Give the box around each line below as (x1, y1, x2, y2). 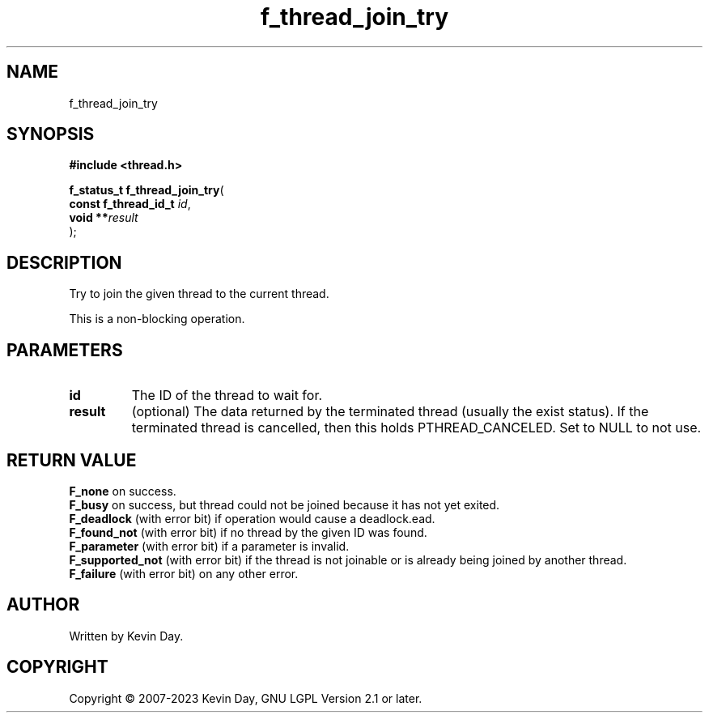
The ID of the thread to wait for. (131, 387, 323, 404)
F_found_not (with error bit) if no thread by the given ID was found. (69, 525, 427, 539)
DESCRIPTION (6, 252, 122, 273)
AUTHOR (6, 594, 80, 615)
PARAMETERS (6, 339, 123, 360)
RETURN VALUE (6, 449, 137, 470)
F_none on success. (69, 483, 176, 498)
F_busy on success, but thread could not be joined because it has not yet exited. (69, 497, 500, 512)
